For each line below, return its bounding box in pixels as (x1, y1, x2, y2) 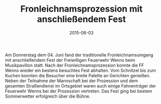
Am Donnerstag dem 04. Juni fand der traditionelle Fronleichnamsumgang (5, 52, 154, 58)
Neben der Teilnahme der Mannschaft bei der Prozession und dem (5, 78, 138, 84)
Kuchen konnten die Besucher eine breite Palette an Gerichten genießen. (5, 72, 151, 78)
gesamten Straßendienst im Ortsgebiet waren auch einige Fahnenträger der (5, 83, 156, 88)
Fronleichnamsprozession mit (20, 3, 143, 15)
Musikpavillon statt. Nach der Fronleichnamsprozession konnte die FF (5, 62, 145, 68)
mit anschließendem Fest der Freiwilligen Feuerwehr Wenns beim (5, 57, 136, 63)
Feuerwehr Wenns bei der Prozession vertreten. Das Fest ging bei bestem (5, 88, 153, 94)
